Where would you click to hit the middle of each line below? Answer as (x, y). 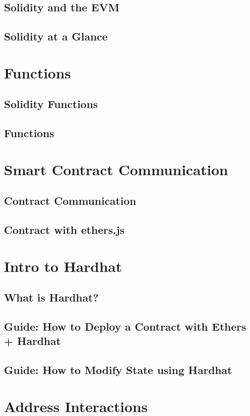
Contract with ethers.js (64, 230)
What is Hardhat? (51, 297)
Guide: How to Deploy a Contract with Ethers (125, 326)
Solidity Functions (51, 104)
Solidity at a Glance (56, 36)
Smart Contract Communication (116, 169)
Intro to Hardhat (63, 266)
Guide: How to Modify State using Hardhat (118, 370)
